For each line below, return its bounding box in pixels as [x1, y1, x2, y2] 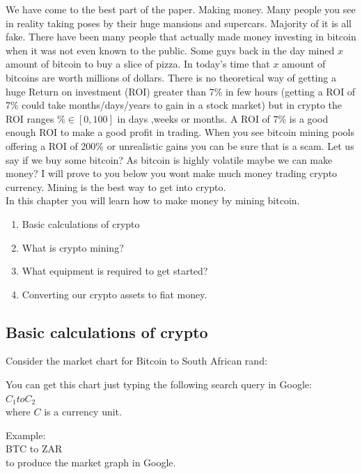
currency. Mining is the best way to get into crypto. [6, 179, 226, 194]
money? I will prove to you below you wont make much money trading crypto [6, 166, 338, 181]
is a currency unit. [44, 404, 122, 419]
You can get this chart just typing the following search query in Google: [6, 377, 312, 392]
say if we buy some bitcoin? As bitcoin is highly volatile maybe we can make [6, 152, 333, 167]
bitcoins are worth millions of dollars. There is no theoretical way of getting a [6, 70, 336, 84]
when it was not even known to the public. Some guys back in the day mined [6, 43, 335, 57]
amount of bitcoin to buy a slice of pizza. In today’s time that [6, 56, 270, 71]
